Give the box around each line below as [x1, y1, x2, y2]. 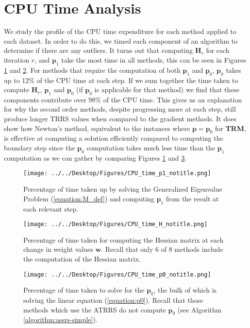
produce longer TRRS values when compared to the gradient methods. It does [4, 114, 237, 124]
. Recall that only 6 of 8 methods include [101, 244, 223, 254]
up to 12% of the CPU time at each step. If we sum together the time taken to [4, 75, 238, 85]
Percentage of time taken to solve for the [23, 285, 145, 295]
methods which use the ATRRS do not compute [23, 304, 166, 314]
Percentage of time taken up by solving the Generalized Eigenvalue [23, 184, 222, 194]
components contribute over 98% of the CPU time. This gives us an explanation [4, 94, 242, 104]
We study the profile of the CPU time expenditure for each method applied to [4, 26, 236, 36]
